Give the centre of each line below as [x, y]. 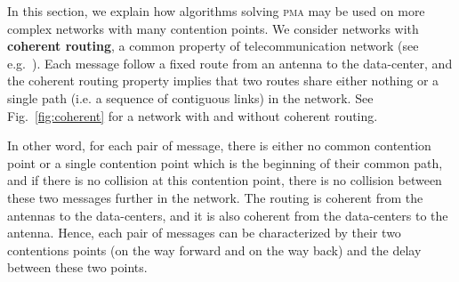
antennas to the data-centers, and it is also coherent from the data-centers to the [228, 215]
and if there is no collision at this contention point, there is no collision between [225, 180]
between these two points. [77, 267]
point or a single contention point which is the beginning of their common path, [225, 162]
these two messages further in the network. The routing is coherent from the [215, 197]
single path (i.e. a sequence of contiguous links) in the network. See [190, 97]
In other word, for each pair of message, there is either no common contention [219, 145]
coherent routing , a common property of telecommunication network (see [213, 46]
